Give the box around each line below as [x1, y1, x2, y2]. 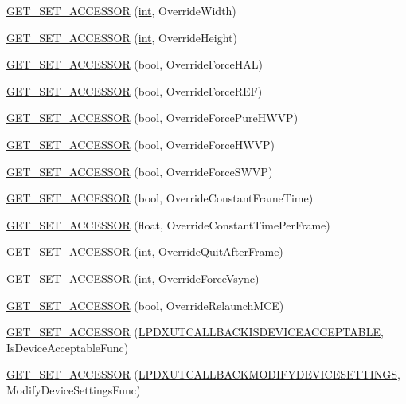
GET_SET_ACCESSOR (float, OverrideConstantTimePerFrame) [6, 216, 330, 233]
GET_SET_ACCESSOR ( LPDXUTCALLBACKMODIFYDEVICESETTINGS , [6, 366, 400, 382]
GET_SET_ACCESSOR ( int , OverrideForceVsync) [6, 269, 260, 286]
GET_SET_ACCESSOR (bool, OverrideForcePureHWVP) [6, 109, 299, 126]
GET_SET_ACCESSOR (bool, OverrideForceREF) [6, 82, 263, 99]
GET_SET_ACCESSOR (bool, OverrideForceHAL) [6, 56, 263, 73]
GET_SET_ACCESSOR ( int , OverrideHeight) [6, 29, 237, 45]
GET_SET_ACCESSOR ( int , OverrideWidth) [6, 2, 236, 18]
